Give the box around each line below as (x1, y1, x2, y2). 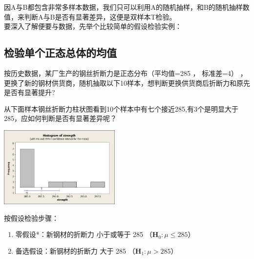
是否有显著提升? (4, 87, 55, 97)
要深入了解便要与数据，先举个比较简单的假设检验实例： (4, 21, 182, 31)
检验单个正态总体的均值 (4, 45, 117, 60)
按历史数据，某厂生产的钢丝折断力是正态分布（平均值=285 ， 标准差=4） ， (4, 68, 247, 78)
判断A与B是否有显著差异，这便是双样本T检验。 (24, 11, 176, 22)
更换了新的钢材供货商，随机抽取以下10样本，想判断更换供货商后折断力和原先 (4, 77, 250, 88)
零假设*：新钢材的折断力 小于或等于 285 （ (15, 229, 152, 239)
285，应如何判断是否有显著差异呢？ (4, 113, 117, 123)
